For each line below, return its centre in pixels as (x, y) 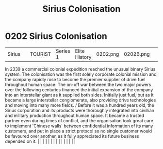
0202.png (108, 54)
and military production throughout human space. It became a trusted (74, 116)
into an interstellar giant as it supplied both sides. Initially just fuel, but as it (79, 95)
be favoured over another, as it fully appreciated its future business (72, 136)
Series (63, 51)
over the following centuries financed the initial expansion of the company (79, 90)
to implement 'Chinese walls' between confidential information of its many (79, 126)
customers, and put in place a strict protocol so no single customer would (79, 131)
